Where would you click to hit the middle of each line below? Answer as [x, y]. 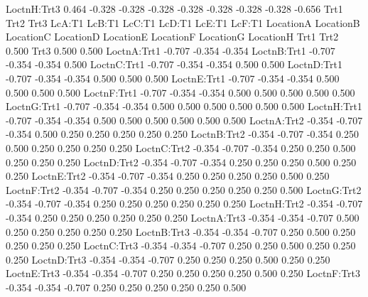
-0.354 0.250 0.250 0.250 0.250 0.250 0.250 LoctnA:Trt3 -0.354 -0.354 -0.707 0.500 [183, 217]
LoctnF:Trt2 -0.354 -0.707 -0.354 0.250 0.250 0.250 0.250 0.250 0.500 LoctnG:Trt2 [184, 189]
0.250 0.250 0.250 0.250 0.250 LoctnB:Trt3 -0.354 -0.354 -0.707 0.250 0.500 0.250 [181, 231]
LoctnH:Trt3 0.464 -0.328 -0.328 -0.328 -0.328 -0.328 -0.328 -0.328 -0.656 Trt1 [174, 9]
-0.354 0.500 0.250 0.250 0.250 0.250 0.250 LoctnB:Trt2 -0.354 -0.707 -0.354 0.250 [183, 134]
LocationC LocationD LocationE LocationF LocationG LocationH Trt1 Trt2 [172, 37]
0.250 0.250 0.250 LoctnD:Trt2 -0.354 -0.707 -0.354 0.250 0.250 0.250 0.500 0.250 [181, 162]
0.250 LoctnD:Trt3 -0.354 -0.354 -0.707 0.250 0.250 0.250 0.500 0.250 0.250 [168, 259]
